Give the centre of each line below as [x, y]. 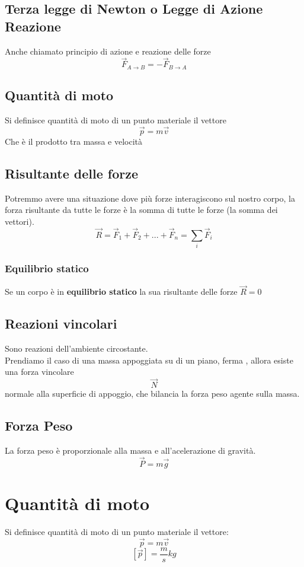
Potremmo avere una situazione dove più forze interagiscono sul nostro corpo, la [150, 198]
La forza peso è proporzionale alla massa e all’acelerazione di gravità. [130, 450]
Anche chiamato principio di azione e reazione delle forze [108, 51]
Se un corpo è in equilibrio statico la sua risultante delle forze [121, 292]
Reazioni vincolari [61, 324]
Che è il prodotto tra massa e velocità [73, 141]
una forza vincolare [39, 372]
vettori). [20, 221]
